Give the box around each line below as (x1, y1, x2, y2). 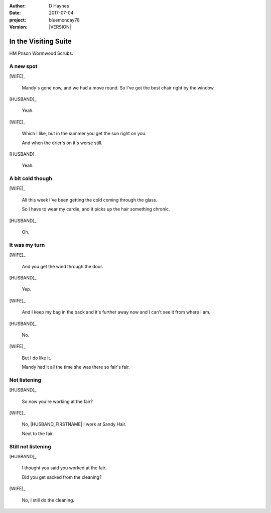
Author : (9, 3, 26, 9)
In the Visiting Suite (9, 37, 72, 45)
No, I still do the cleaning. (22, 497, 75, 503)
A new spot (9, 63, 38, 70)
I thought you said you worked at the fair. (22, 465, 107, 471)
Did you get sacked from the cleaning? (22, 474, 102, 480)
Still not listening (9, 443, 51, 450)
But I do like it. (22, 355, 51, 361)
